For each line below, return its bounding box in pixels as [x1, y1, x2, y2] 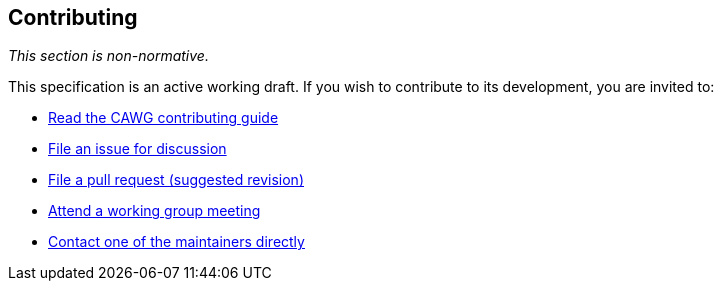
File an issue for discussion [48, 140, 227, 158]
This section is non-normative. [8, 47, 209, 65]
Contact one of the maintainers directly [48, 233, 305, 251]
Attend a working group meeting [48, 202, 261, 220]
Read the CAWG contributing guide [48, 109, 279, 127]
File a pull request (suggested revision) [48, 171, 304, 189]
